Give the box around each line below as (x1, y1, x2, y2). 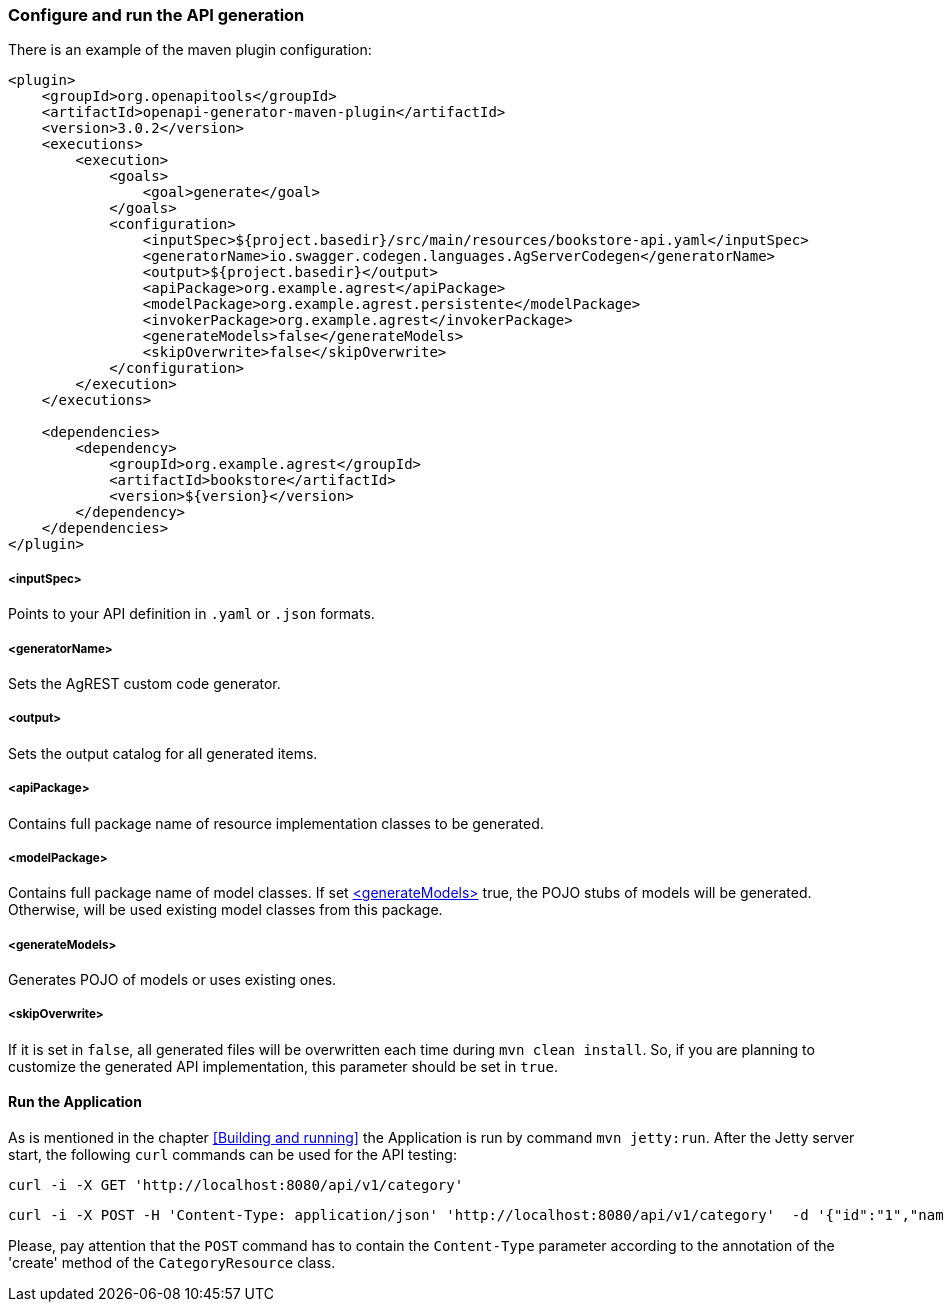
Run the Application (8, 1093, 142, 1111)
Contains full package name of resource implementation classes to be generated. (8, 814, 544, 832)
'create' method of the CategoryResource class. (8, 1254, 336, 1272)
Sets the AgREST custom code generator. (8, 674, 281, 692)
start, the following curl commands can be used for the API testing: (8, 1146, 457, 1164)
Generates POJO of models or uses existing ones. (8, 971, 337, 989)
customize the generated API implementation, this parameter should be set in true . (8, 1057, 558, 1075)
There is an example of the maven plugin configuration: (8, 41, 372, 59)
